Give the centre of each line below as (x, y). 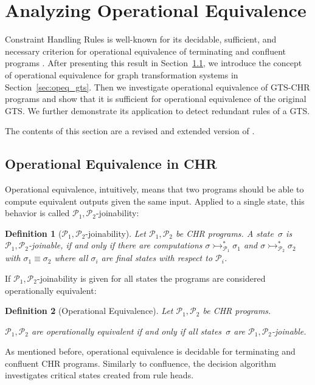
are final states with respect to (157, 258)
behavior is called (37, 213)
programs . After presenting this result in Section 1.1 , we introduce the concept (154, 63)
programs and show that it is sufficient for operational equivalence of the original (156, 99)
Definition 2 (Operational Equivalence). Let (89, 311)
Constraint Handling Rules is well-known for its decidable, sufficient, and (141, 39)
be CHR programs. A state (225, 233)
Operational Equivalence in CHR (111, 164)
